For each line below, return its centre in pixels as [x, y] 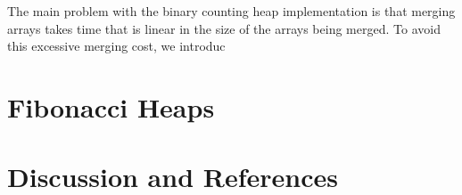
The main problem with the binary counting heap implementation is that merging [231, 11]
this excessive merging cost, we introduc [116, 46]
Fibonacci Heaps [111, 106]
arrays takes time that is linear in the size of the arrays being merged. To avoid [224, 28]
